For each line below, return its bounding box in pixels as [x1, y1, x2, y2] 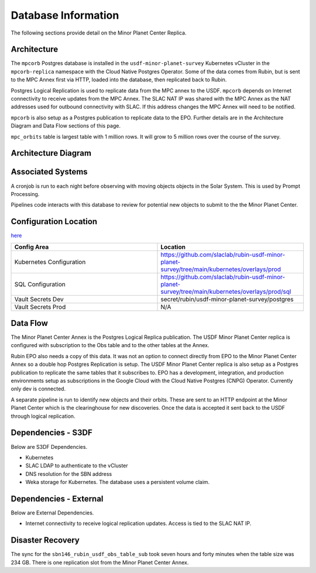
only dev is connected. [11, 385, 66, 392]
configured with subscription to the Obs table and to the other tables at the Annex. [11, 342, 209, 349]
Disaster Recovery [11, 536, 80, 545]
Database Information [11, 9, 119, 22]
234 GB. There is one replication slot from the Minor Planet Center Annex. [11, 559, 189, 566]
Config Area [14, 243, 49, 251]
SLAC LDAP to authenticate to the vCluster [25, 462, 128, 469]
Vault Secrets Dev [14, 295, 64, 303]
